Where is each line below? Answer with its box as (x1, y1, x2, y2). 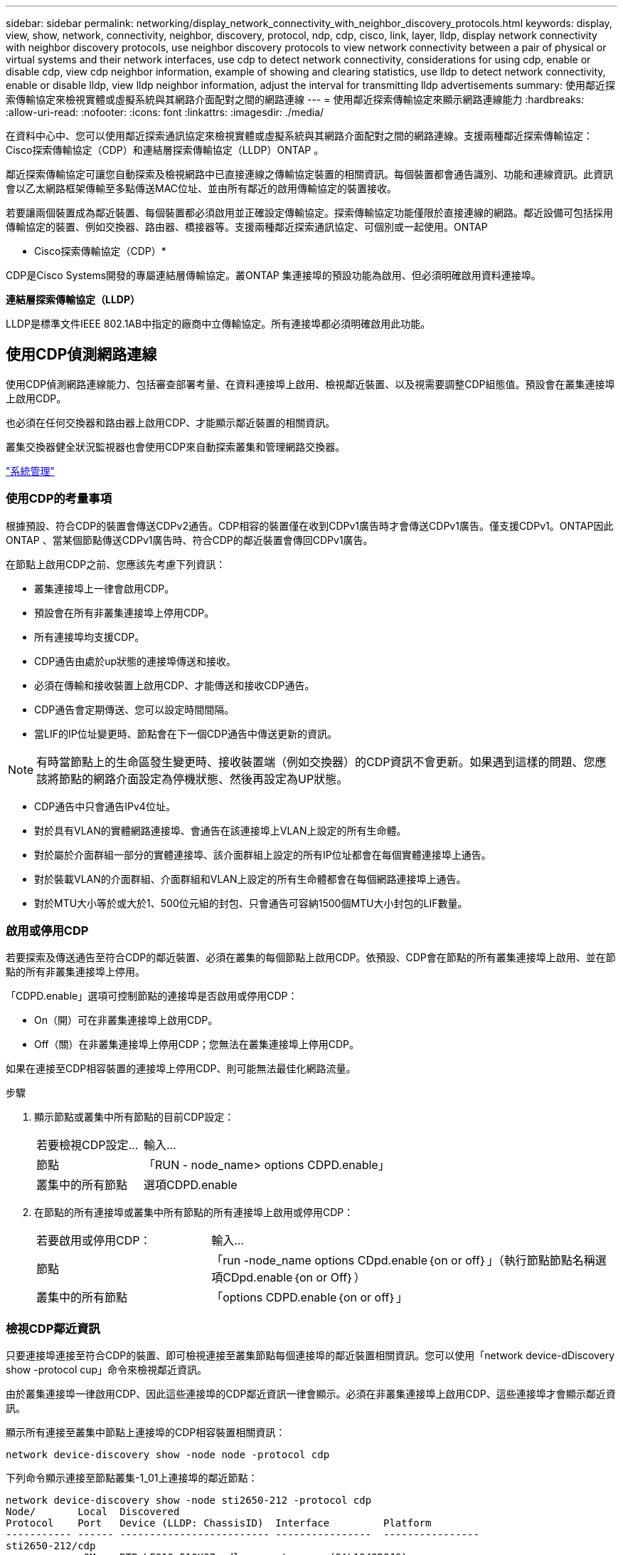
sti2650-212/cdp (6, 1540, 96, 1552)
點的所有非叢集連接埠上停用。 (6, 965, 145, 978)
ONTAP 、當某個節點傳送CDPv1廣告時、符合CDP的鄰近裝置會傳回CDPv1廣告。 (6, 533, 373, 546)
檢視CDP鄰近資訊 (6, 1321, 100, 1336)
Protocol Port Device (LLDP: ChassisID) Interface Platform (6, 1517, 432, 1529)
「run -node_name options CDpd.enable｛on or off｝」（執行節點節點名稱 (211, 1253, 595, 1268)
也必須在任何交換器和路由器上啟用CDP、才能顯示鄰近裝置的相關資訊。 (6, 416, 336, 429)
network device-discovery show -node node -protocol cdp (6, 1449, 330, 1461)
